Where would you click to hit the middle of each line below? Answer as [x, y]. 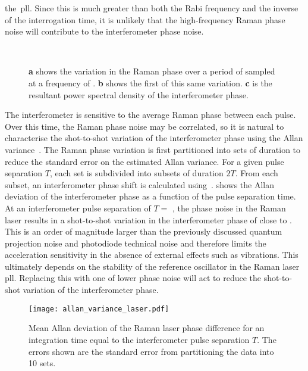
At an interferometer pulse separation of [78, 208]
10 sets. [42, 363]
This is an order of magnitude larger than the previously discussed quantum [144, 231]
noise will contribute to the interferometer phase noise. [104, 31]
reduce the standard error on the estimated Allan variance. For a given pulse [144, 161]
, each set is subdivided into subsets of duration [136, 173]
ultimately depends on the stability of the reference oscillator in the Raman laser [152, 266]
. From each [257, 173]
